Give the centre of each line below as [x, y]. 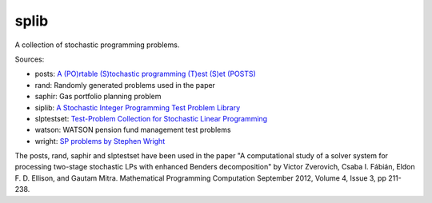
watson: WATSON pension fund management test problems [133, 130]
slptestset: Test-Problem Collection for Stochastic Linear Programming [151, 118]
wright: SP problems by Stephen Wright [100, 141]
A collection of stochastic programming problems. [97, 45]
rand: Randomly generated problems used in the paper [125, 85]
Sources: [30, 59]
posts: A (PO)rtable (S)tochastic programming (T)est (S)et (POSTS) [145, 74]
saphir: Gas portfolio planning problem [98, 97]
